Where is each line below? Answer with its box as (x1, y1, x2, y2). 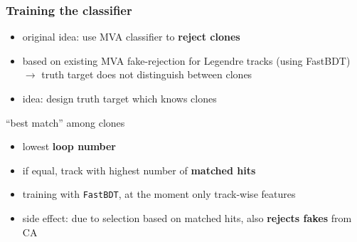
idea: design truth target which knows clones (22, 91, 217, 105)
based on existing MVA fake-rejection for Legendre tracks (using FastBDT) (22, 53, 351, 68)
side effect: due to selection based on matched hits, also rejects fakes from (22, 211, 352, 226)
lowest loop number (22, 139, 116, 154)
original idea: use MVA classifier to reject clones (22, 29, 240, 44)
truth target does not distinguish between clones (41, 67, 252, 82)
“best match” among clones (6, 115, 125, 130)
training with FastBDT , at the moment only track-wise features (22, 186, 296, 201)
